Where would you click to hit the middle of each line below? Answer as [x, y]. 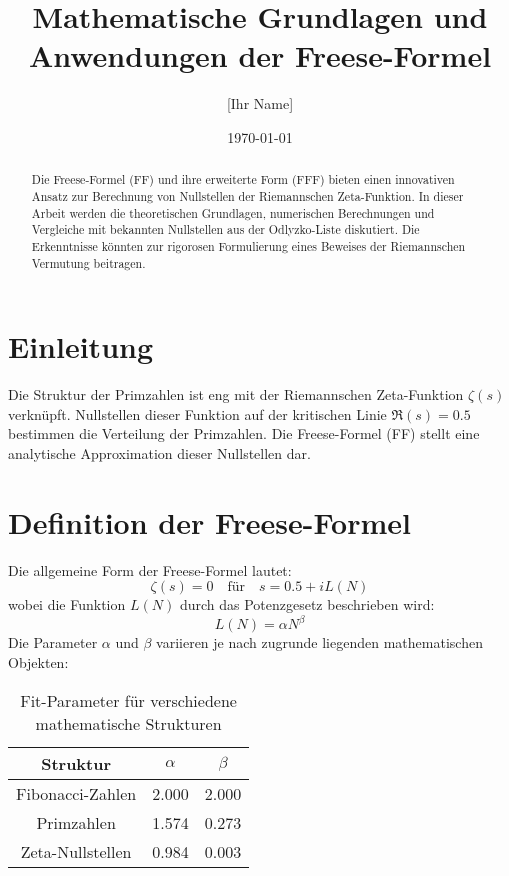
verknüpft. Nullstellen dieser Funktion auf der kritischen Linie [197, 413]
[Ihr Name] [260, 103]
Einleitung [81, 346]
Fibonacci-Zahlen [76, 793]
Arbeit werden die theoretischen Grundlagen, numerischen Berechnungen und [233, 212]
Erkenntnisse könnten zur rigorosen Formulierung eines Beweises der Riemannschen [248, 245]
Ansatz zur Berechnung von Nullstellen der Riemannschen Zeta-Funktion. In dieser [247, 195]
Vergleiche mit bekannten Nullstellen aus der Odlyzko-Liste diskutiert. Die [225, 229]
